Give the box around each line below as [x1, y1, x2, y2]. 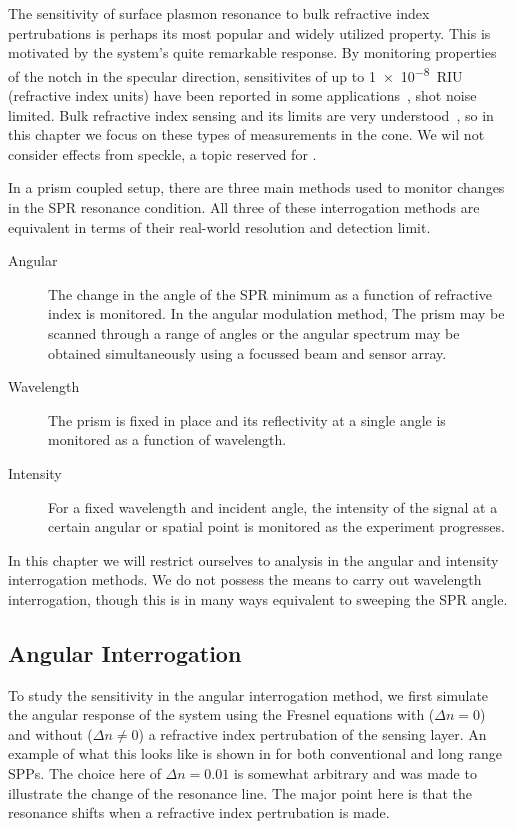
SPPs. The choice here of [8, 763, 161, 784]
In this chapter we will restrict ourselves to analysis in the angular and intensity [8, 549, 499, 570]
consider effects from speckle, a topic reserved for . [8, 143, 317, 164]
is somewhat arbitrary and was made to [233, 763, 477, 784]
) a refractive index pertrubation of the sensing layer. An [138, 723, 487, 744]
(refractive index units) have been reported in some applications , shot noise [8, 85, 477, 106]
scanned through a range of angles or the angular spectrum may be [48, 322, 460, 343]
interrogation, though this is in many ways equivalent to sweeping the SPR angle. [8, 588, 508, 609]
